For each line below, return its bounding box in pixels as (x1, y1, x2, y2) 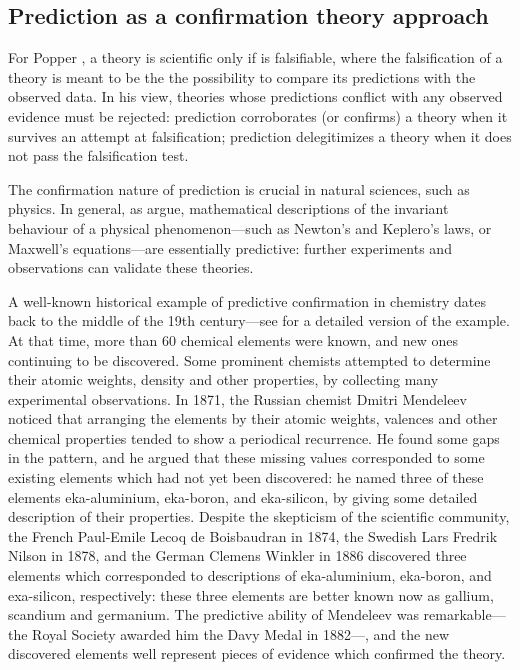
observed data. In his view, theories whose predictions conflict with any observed (8, 86, 503, 107)
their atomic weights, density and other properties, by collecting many (8, 369, 439, 390)
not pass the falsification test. (8, 145, 189, 166)
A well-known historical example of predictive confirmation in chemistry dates (8, 290, 486, 311)
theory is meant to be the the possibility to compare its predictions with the (8, 66, 476, 87)
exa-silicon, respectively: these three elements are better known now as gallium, (8, 584, 494, 605)
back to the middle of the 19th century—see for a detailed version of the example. (8, 310, 510, 331)
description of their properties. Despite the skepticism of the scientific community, (8, 506, 510, 527)
